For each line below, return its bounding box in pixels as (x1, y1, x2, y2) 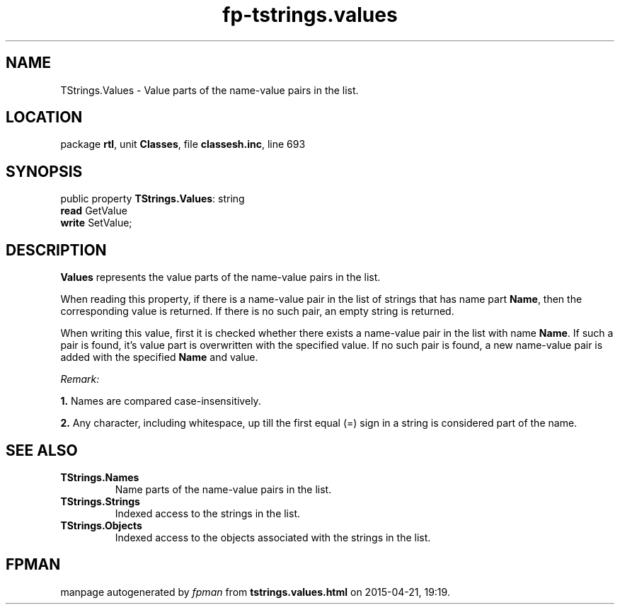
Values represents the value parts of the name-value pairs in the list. (60, 271, 381, 284)
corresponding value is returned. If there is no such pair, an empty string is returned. (60, 305, 454, 318)
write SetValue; (60, 217, 132, 229)
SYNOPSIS (6, 162, 83, 180)
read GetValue (60, 205, 127, 217)
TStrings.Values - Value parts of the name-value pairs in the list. (60, 84, 359, 96)
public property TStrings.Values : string (60, 192, 245, 205)
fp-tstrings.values (222, 3, 398, 27)
